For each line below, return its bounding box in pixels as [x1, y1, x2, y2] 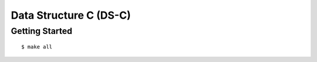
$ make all [21, 44, 53, 50]
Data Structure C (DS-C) [11, 9, 131, 22]
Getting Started [11, 26, 73, 36]
